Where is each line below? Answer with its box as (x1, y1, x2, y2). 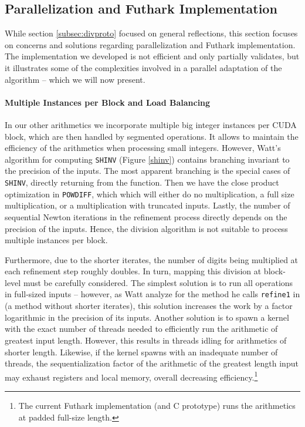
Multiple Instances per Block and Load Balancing (5, 96, 211, 108)
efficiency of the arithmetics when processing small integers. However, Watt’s (5, 142, 281, 154)
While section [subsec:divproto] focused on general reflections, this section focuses (5, 27, 298, 39)
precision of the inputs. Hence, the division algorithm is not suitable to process (5, 222, 288, 234)
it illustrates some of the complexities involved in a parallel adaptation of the (5, 61, 282, 73)
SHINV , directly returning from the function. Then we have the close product (5, 176, 279, 188)
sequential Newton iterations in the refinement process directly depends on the (5, 210, 287, 223)
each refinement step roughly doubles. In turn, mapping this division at (5, 265, 262, 277)
